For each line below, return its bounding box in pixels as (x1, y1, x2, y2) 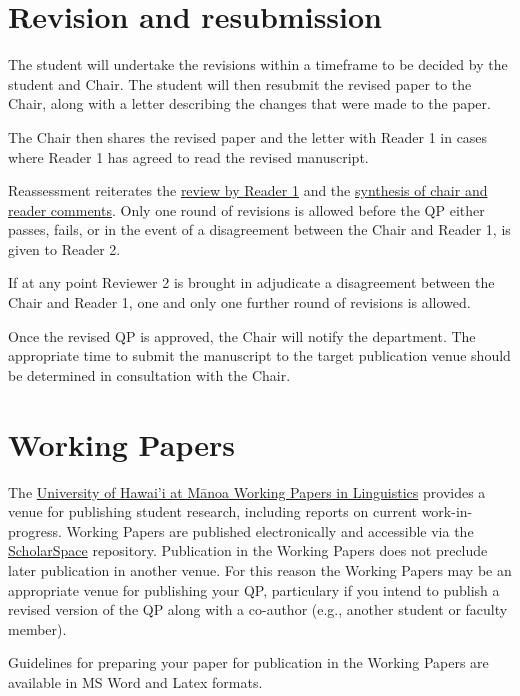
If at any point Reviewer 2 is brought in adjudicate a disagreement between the (8, 272, 495, 293)
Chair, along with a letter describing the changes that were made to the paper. (8, 93, 491, 114)
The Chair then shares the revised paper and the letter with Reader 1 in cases (8, 126, 488, 147)
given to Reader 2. (8, 238, 121, 259)
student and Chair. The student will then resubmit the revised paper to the (8, 73, 472, 94)
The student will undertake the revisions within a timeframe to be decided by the (8, 54, 508, 75)
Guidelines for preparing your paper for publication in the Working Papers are (8, 652, 489, 673)
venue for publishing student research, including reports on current (8, 501, 417, 522)
